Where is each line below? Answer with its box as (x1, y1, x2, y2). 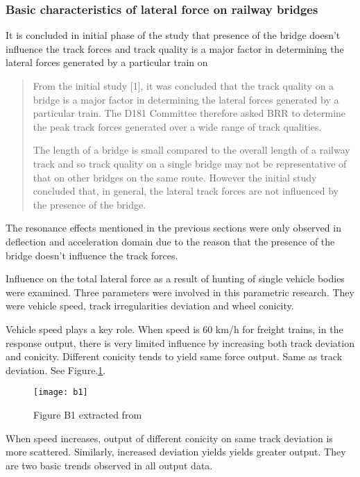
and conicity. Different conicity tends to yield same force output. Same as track (6, 349, 343, 364)
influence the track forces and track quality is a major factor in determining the (6, 41, 344, 56)
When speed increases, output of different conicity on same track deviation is (6, 430, 333, 445)
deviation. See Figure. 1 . (6, 362, 106, 377)
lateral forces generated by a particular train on (6, 55, 208, 70)
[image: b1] (33, 387, 88, 398)
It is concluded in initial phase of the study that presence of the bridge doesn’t (6, 28, 341, 42)
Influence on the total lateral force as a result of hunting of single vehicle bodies (6, 271, 345, 286)
